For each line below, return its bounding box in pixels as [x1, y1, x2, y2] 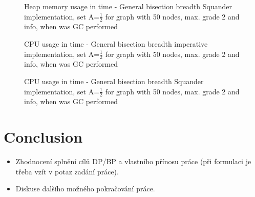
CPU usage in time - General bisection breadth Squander [24, 76, 204, 87]
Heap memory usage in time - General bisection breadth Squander [24, 1, 232, 11]
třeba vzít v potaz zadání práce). [15, 166, 119, 176]
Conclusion [4, 126, 83, 147]
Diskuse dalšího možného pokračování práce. [15, 183, 155, 194]
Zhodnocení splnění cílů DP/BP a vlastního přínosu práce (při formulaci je [15, 156, 251, 167]
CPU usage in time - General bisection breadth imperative [24, 38, 208, 49]
